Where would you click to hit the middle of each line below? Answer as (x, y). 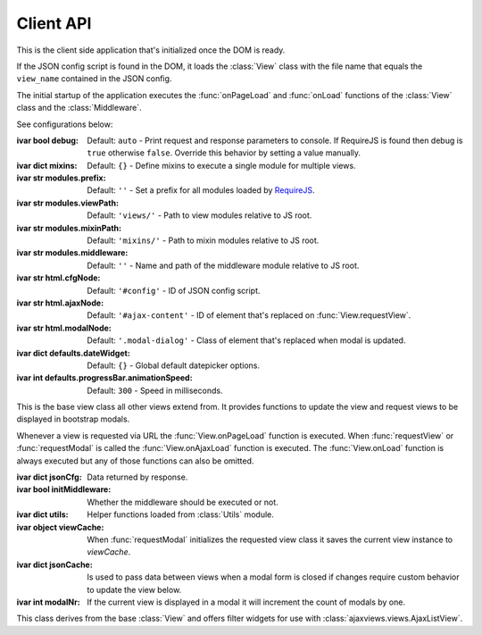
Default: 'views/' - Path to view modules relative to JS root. (199, 215)
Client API (54, 23)
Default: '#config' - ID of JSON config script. (174, 290)
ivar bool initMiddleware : (64, 489)
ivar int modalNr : (48, 602)
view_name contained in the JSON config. (94, 79)
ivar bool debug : (48, 140)
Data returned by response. (137, 477)
